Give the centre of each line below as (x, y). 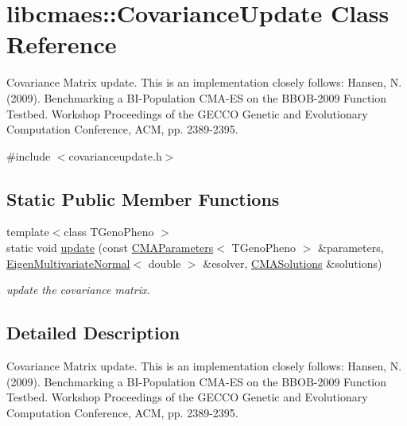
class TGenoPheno (109, 232)
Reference (62, 44)
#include (29, 155)
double (165, 263)
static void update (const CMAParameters (110, 248)
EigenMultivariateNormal (68, 263)
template (28, 232)
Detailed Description (93, 333)
